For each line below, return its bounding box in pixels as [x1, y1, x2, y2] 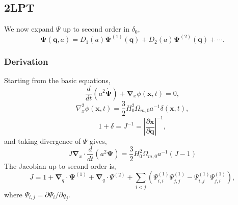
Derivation [4, 55, 48, 68]
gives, [90, 136, 107, 146]
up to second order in [63, 23, 129, 34]
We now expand [4, 23, 54, 34]
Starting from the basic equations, [4, 75, 111, 86]
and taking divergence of [4, 136, 81, 146]
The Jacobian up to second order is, [4, 160, 116, 171]
